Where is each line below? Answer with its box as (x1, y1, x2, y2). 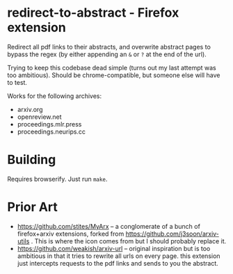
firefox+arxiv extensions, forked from (17, 229, 124, 238)
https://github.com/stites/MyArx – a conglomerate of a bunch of (17, 222, 200, 230)
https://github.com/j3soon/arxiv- (125, 229, 219, 238)
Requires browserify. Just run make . (7, 175, 108, 183)
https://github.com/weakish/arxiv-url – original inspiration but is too (17, 244, 211, 252)
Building (7, 152, 56, 168)
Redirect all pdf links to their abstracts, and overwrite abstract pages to (7, 42, 211, 51)
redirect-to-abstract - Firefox (7, 5, 179, 21)
